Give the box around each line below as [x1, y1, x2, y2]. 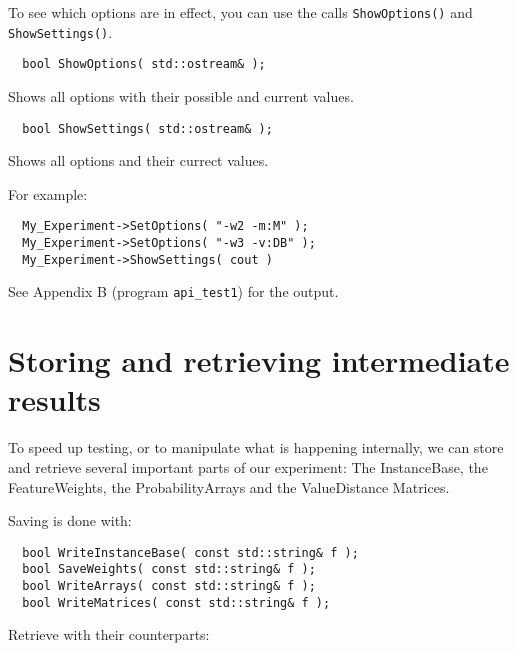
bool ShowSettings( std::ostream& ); [22, 121, 273, 136]
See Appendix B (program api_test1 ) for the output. [8, 281, 339, 302]
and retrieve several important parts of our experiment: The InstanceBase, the [8, 456, 488, 477]
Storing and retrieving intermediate [8, 340, 510, 381]
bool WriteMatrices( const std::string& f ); [22, 595, 331, 610]
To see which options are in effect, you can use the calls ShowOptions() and [8, 2, 473, 22]
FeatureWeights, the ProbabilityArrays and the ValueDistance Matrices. [8, 476, 450, 497]
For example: [8, 183, 88, 204]
